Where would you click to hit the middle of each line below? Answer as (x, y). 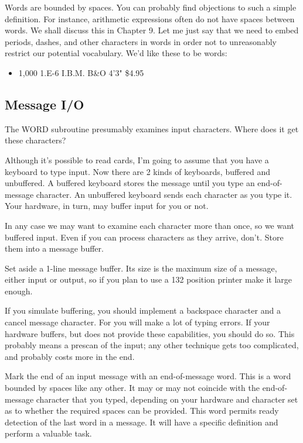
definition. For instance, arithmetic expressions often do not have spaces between (150, 18)
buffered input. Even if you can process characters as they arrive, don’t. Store (144, 237)
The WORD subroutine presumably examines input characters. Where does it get (152, 128)
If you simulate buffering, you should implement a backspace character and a (143, 310)
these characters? (35, 140)
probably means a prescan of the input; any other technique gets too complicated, (152, 345)
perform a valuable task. (48, 433)
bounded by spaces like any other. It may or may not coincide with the (132, 388)
